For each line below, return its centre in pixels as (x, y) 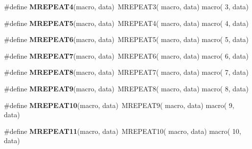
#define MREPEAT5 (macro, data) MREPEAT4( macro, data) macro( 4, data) (126, 23)
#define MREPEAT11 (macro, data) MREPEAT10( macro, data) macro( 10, (123, 131)
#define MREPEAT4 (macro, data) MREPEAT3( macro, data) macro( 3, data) (126, 6)
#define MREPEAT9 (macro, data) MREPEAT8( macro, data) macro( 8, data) (126, 88)
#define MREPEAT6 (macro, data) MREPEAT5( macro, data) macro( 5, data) (126, 39)
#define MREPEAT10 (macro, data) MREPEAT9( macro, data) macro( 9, (119, 105)
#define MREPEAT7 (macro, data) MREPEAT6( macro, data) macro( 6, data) (126, 55)
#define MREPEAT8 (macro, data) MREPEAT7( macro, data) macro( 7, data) (126, 72)
